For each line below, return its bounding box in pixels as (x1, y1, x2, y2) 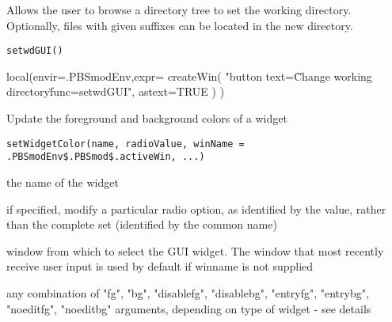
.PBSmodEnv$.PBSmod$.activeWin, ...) (6, 151, 205, 163)
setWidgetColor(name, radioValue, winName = (6, 138, 245, 150)
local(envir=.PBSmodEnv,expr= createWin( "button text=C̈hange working (6, 67, 372, 84)
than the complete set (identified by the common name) (6, 216, 277, 233)
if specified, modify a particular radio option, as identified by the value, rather (6, 200, 386, 217)
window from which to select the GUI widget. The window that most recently (6, 242, 384, 259)
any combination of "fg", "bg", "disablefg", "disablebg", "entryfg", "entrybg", (6, 284, 369, 301)
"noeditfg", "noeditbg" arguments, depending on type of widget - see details (6, 300, 371, 316)
